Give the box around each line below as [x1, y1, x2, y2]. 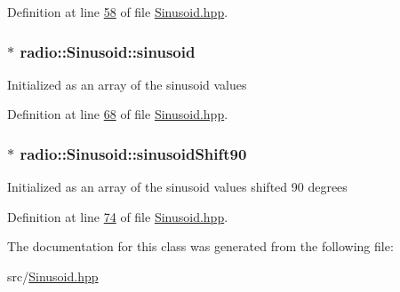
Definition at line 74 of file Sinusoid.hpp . [7, 207, 228, 225]
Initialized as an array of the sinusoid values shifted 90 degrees [7, 178, 348, 196]
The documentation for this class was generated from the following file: [7, 237, 394, 256]
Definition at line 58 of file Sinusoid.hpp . [7, 3, 228, 20]
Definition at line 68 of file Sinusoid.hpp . [7, 105, 228, 123]
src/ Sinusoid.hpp [7, 267, 99, 285]
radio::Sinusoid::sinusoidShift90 [20, 142, 247, 164]
